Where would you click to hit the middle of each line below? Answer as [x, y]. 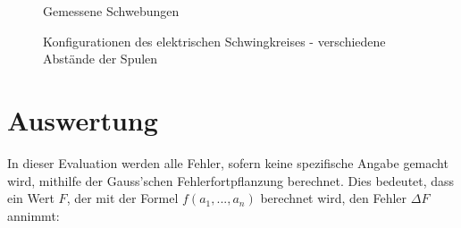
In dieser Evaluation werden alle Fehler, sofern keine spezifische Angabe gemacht [228, 162]
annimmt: [34, 215]
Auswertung [83, 119]
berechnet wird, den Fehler [334, 198]
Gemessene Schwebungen [111, 11]
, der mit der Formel [122, 198]
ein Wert [31, 198]
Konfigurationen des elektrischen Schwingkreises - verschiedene [214, 41]
